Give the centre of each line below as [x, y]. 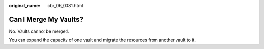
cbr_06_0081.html [65, 6]
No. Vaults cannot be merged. [39, 31]
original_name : [25, 6]
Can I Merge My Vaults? [46, 19]
